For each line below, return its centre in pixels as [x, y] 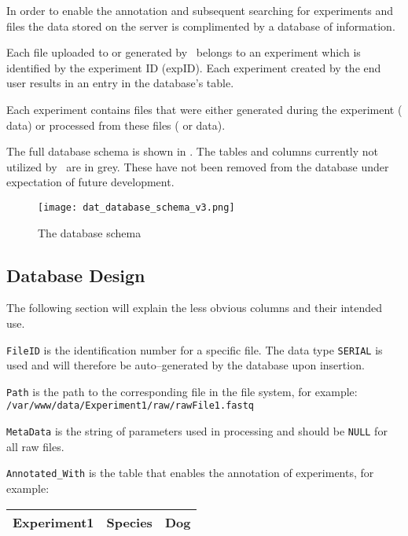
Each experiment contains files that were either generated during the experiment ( [204, 109]
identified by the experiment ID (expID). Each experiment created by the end [194, 67]
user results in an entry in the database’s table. [120, 83]
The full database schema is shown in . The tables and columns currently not [193, 151]
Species [129, 522]
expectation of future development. [90, 182]
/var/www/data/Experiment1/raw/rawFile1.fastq [130, 406]
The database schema [90, 232]
